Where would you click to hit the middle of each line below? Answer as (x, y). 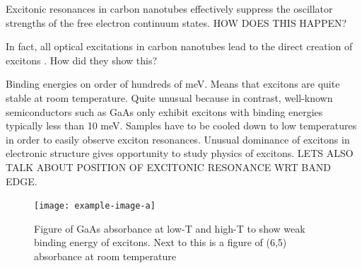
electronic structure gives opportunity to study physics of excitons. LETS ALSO (180, 153)
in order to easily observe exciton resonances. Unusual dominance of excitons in (178, 139)
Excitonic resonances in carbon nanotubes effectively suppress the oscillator (169, 8)
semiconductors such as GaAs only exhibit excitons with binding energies (164, 111)
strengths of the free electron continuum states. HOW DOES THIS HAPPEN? (176, 22)
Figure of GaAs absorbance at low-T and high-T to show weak (170, 228)
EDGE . (22, 181)
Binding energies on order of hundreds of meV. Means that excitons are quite (173, 84)
